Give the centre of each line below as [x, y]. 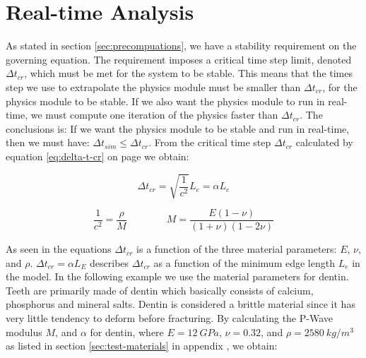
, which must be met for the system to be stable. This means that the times [189, 73]
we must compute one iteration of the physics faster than [154, 115]
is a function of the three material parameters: [237, 249]
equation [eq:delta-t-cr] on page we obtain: [98, 156]
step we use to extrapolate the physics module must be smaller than [153, 86]
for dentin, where [127, 332]
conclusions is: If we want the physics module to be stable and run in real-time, [178, 128]
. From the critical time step [210, 142]
